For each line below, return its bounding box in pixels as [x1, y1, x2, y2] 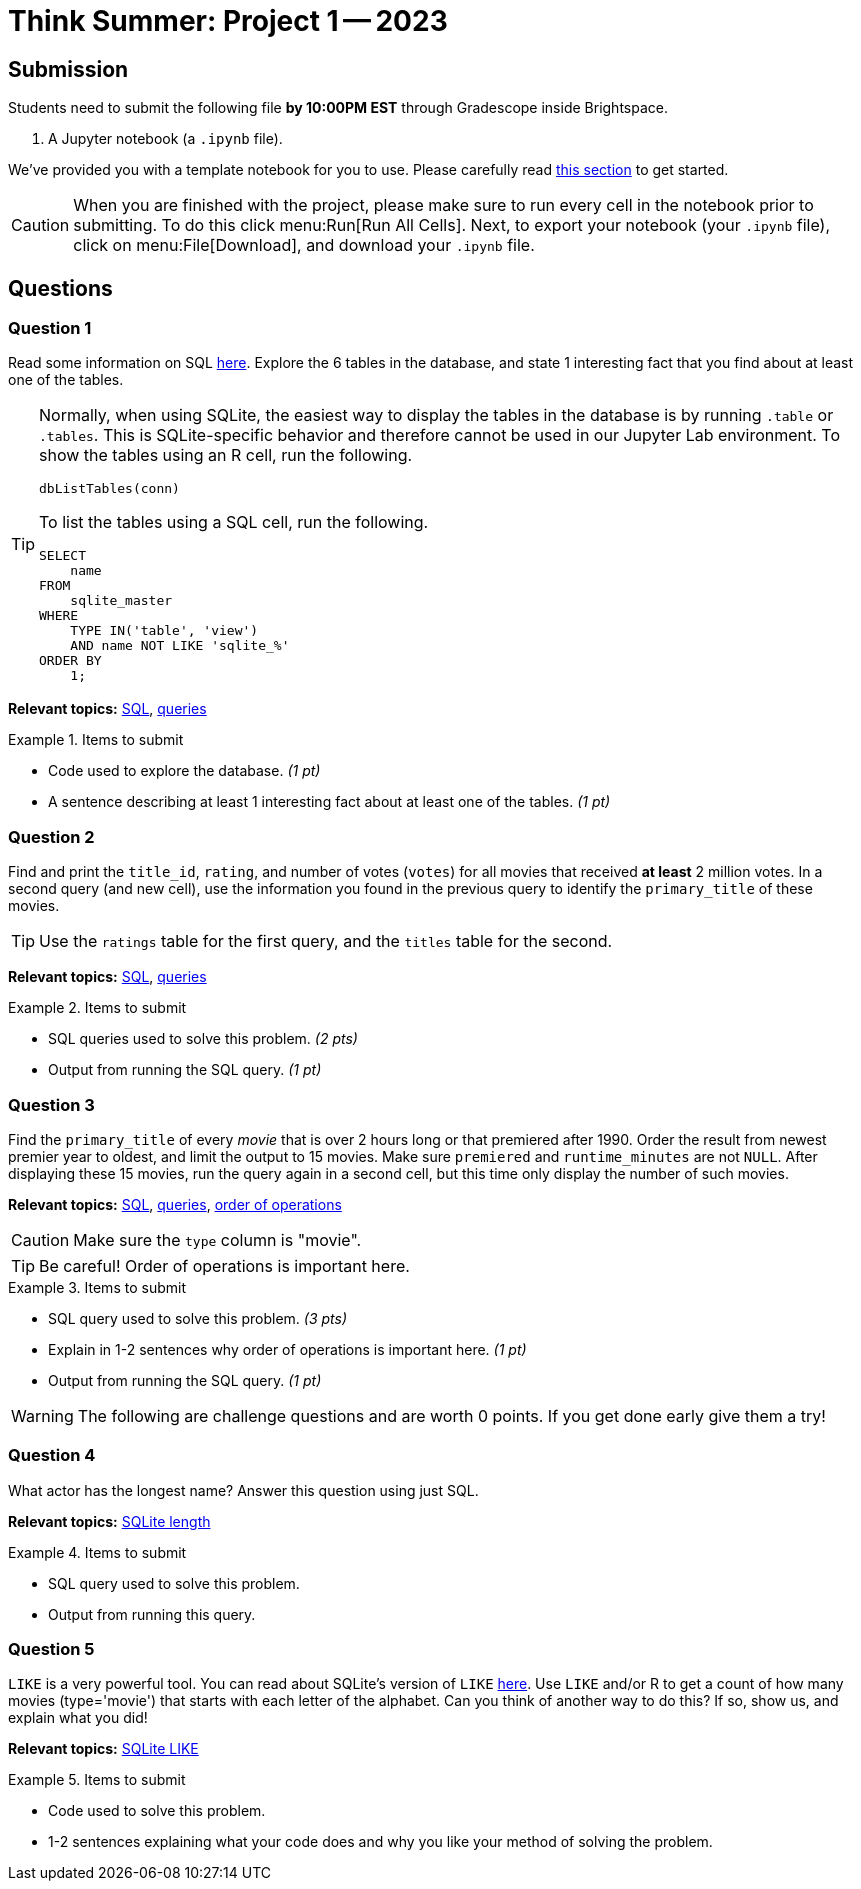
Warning [11, 1405, 74, 1426]
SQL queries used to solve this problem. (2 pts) [48, 1030, 358, 1048]
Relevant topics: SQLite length [8, 1512, 211, 1530]
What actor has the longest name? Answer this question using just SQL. [8, 1481, 479, 1499]
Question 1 [8, 318, 92, 339]
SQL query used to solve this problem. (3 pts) [48, 1309, 348, 1327]
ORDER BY [39, 653, 102, 669]
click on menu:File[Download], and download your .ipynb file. [73, 235, 535, 256]
